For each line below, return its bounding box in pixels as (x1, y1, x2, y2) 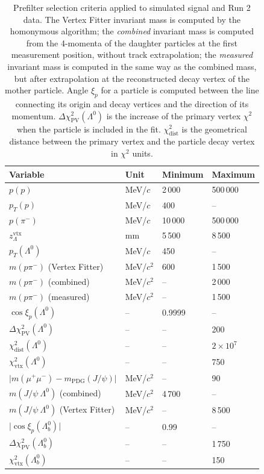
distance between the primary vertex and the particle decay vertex (9, 135, 255, 148)
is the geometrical (181, 122, 247, 135)
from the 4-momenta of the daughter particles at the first (26, 36, 238, 49)
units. (132, 146, 153, 159)
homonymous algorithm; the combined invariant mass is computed (10, 25, 254, 37)
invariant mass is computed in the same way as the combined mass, (7, 60, 257, 72)
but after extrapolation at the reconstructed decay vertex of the (14, 72, 250, 84)
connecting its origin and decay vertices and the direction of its (15, 97, 249, 110)
